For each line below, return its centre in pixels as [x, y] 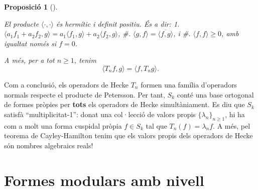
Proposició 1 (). [31, 7]
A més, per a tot [29, 60]
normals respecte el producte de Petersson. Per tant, [85, 94]
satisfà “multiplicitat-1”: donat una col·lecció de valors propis [100, 114]
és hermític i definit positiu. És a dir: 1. [118, 23]
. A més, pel [232, 125]
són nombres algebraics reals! [49, 145]
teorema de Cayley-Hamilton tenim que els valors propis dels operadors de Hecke [128, 135]
